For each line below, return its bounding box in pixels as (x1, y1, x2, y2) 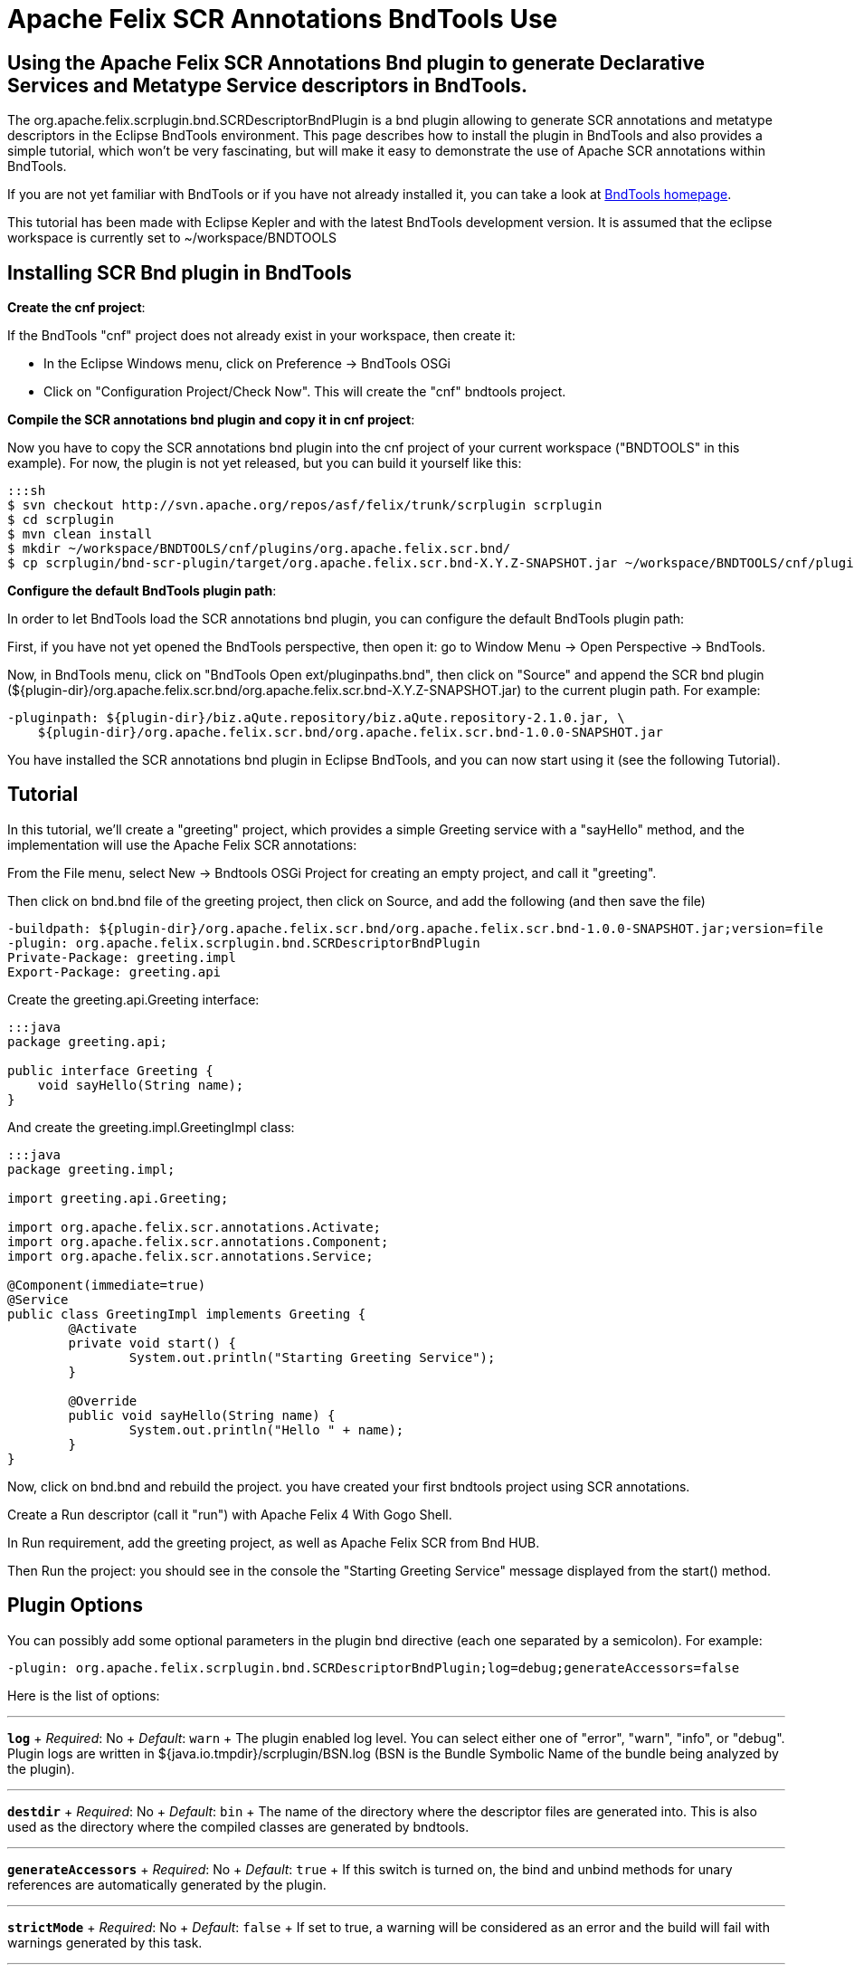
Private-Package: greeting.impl (7, 949, 236, 965)
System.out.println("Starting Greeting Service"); (128, 1349, 496, 1365)
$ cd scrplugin (7, 512, 115, 528)
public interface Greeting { (7, 1062, 213, 1078)
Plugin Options (7, 1594, 143, 1617)
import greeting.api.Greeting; (7, 1190, 229, 1205)
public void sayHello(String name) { (68, 1407, 336, 1423)
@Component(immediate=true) (7, 1277, 206, 1292)
